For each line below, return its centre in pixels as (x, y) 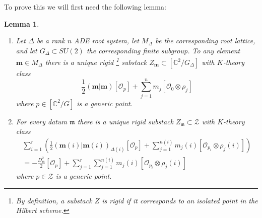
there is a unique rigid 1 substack (96, 61)
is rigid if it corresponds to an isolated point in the (180, 200)
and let (26, 50)
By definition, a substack (54, 200)
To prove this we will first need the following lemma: (85, 7)
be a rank (51, 41)
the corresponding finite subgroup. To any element (163, 50)
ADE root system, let (107, 41)
